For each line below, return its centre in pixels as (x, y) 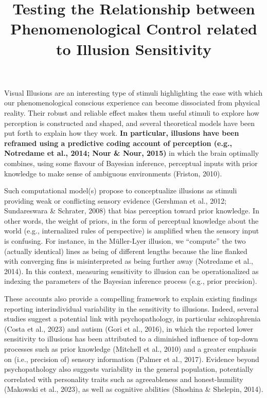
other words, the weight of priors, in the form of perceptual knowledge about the (131, 220)
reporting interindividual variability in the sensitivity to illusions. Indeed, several (131, 308)
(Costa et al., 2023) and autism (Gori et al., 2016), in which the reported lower (129, 328)
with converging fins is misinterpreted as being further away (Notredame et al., (129, 261)
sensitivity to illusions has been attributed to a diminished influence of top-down (131, 339)
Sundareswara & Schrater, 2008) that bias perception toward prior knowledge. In (132, 211)
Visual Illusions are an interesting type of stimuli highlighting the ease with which (133, 92)
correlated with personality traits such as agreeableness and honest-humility (124, 379)
